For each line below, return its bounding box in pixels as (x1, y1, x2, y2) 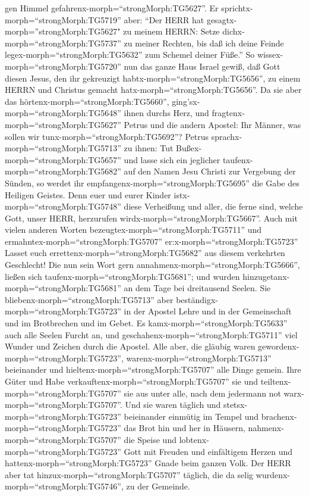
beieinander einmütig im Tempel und (124, 410, 258, 422)
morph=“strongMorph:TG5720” (5, 60, 121, 72)
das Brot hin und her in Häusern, (124, 422, 245, 434)
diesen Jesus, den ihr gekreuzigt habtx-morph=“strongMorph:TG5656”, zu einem (5, 71, 301, 84)
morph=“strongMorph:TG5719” (5, 13, 121, 26)
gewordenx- (258, 340, 299, 352)
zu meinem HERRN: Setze (123, 25, 220, 38)
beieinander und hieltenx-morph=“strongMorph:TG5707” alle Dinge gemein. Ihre (5, 363, 301, 376)
